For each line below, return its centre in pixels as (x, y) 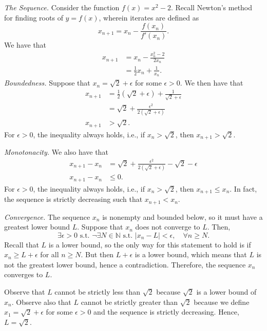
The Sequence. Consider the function (62, 7)
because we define (222, 302)
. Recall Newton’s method (212, 7)
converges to (24, 274)
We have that (25, 45)
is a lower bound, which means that (191, 254)
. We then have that (212, 83)
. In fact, (243, 188)
